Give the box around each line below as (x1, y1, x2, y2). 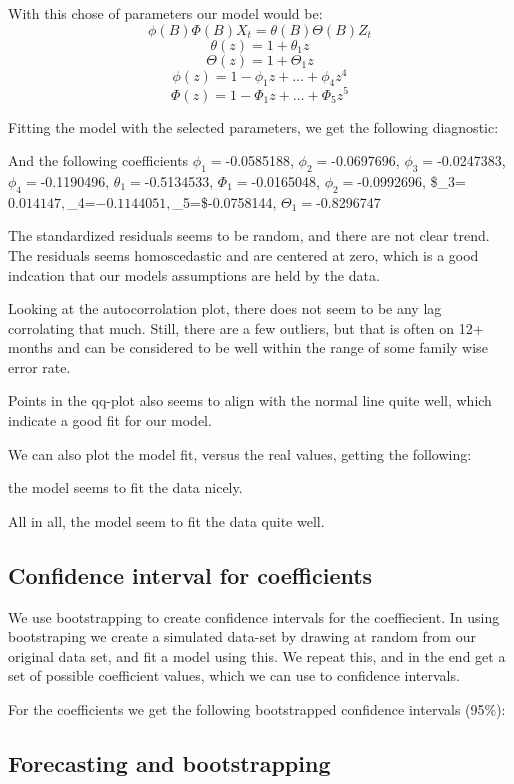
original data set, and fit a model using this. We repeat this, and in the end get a (8, 645, 506, 666)
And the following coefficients (8, 150, 189, 171)
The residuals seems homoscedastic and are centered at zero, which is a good (8, 244, 479, 265)
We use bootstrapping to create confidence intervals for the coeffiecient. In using (8, 606, 500, 627)
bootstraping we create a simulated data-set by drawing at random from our (8, 626, 476, 647)
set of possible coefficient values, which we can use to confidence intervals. (8, 665, 460, 686)
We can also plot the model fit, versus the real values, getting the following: (8, 443, 472, 464)
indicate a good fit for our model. (8, 410, 212, 431)
